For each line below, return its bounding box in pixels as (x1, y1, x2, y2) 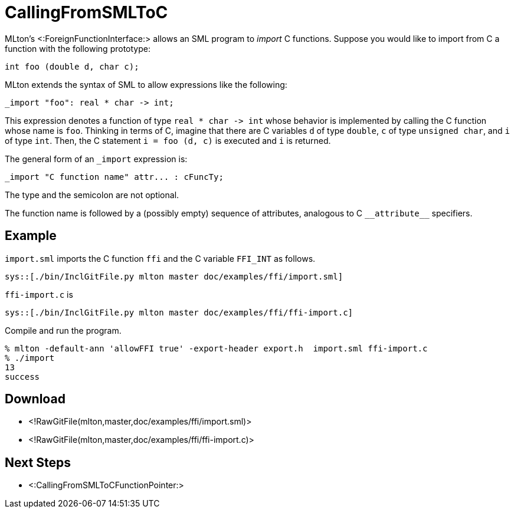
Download (5, 392, 66, 407)
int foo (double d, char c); (5, 61, 139, 71)
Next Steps (5, 455, 71, 470)
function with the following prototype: (5, 43, 150, 54)
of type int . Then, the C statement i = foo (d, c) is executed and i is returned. (5, 135, 331, 146)
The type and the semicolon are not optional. (5, 189, 179, 200)
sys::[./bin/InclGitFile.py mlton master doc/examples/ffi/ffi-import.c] (5, 307, 353, 317)
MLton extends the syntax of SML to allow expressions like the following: (5, 79, 287, 90)
